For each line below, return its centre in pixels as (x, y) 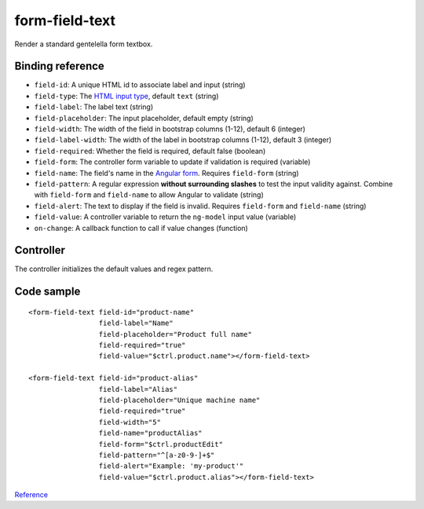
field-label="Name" (136, 323)
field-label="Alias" (138, 389)
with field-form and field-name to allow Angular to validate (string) (149, 195)
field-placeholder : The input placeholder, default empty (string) (144, 118)
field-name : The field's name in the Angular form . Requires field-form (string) (166, 173)
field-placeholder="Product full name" (175, 334)
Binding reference (60, 66)
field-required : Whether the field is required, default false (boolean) (150, 151)
